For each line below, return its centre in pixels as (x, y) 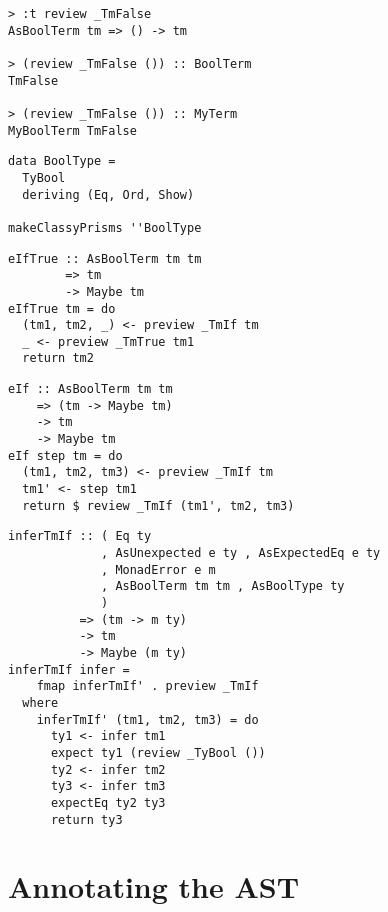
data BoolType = (62, 161)
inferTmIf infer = (69, 669)
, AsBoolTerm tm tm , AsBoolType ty (223, 586)
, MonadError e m (158, 569)
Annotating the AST (154, 886)
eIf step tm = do (65, 455)
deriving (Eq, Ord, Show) (108, 194)
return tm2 (58, 358)
